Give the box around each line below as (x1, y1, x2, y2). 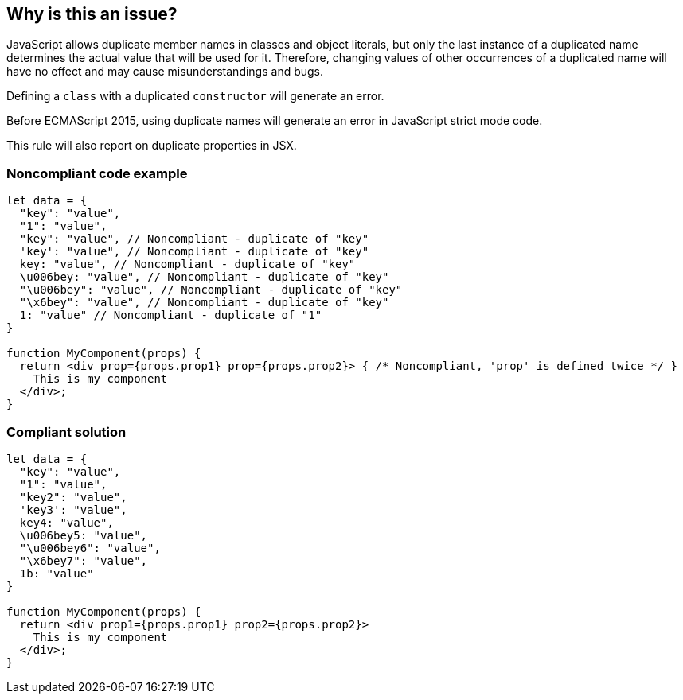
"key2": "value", (19, 490, 127, 504)
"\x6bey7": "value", (19, 554, 148, 567)
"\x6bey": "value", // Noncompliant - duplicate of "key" (19, 296, 389, 309)
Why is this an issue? (6, 4, 178, 24)
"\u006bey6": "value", (19, 541, 161, 554)
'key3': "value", (19, 503, 127, 516)
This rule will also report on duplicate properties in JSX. (6, 138, 297, 153)
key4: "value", (19, 515, 114, 529)
